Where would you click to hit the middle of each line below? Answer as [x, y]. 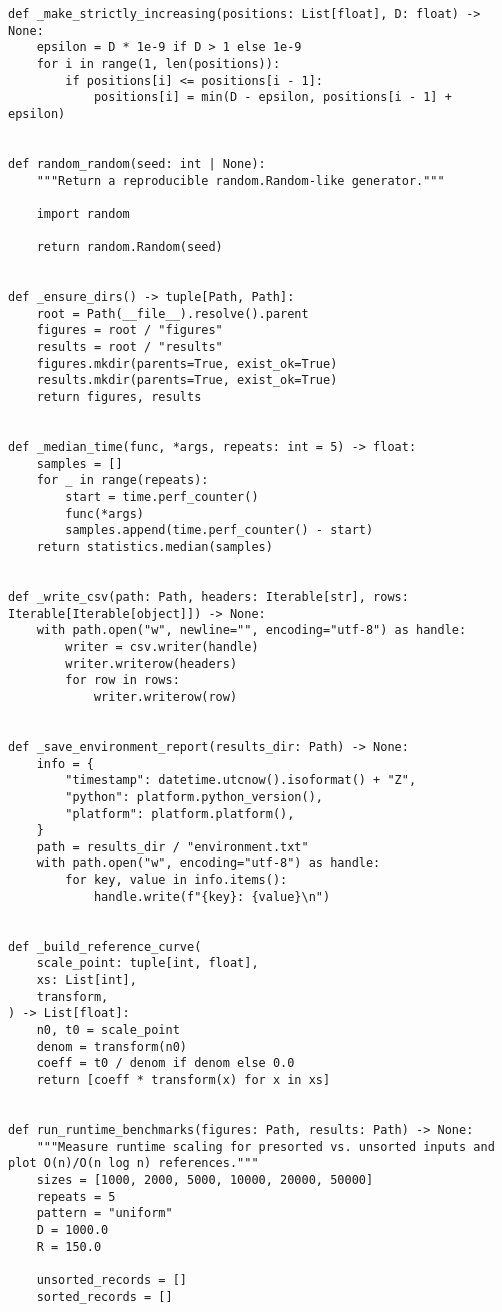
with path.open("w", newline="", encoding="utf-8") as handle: [251, 630]
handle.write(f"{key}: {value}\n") [212, 896]
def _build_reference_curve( [105, 946]
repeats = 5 [76, 1196]
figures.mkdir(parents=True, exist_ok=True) [187, 363]
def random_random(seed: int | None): [137, 163]
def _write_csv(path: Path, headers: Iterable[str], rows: [208, 596]
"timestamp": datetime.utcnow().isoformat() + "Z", [241, 780]
